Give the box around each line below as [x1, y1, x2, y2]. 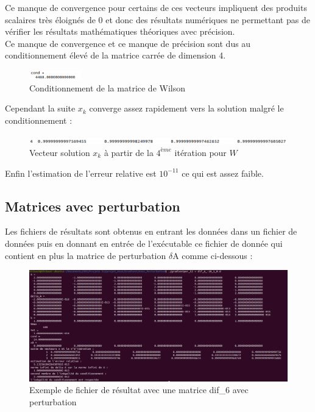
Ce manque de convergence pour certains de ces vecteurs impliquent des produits [5, 1, 307, 13]
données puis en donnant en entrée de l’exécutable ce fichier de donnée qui [5, 236, 283, 249]
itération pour [174, 146, 227, 158]
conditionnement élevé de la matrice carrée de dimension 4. [5, 49, 226, 62]
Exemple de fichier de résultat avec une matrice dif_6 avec [29, 383, 249, 396]
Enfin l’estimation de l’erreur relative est [5, 166, 157, 179]
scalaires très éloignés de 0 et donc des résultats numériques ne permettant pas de [5, 13, 310, 26]
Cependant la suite [5, 102, 76, 115]
